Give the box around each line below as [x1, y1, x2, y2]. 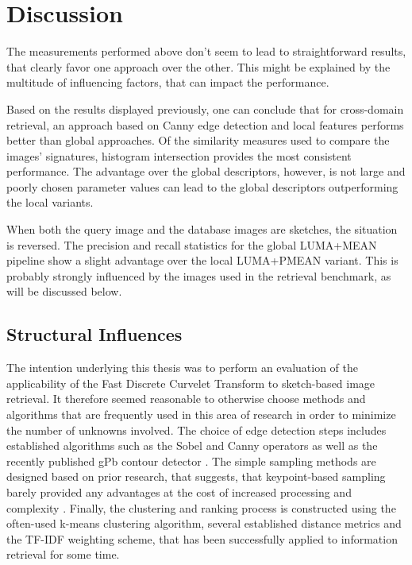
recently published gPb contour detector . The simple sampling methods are [6, 452, 376, 469]
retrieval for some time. [6, 546, 120, 563]
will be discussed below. [6, 283, 122, 300]
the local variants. [6, 194, 94, 211]
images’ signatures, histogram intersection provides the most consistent [6, 147, 352, 164]
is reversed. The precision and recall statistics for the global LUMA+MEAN [6, 236, 377, 253]
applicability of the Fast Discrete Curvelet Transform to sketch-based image [6, 374, 375, 391]
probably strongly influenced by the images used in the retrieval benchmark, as [6, 267, 391, 284]
